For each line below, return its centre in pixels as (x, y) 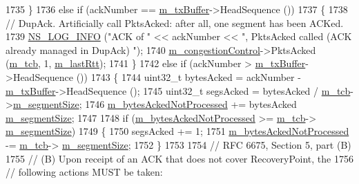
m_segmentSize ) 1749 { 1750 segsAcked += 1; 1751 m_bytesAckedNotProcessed (177, 131)
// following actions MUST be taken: (84, 172)
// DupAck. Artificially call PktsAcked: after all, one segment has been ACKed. (175, 22)
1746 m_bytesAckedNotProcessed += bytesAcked (191, 104)
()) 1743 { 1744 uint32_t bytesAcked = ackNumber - (188, 76)
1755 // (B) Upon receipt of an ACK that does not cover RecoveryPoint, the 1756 (179, 158)
